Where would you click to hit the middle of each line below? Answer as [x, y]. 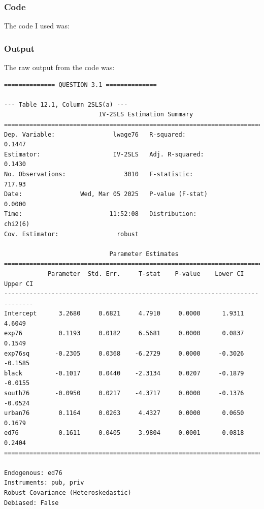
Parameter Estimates [144, 254]
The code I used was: [37, 26]
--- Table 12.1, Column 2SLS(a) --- [66, 104]
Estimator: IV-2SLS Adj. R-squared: [104, 154]
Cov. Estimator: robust [71, 234]
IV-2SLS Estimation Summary [146, 115]
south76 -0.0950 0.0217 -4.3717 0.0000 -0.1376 [124, 393]
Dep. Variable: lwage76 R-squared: [95, 134]
